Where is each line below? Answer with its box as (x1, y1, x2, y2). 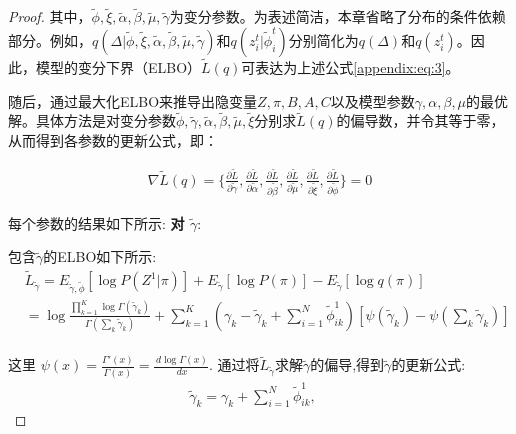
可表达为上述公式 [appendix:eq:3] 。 (241, 57, 460, 78)
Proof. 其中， (8, 6, 92, 27)
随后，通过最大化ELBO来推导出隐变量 (8, 90, 258, 111)
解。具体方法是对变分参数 (8, 110, 176, 131)
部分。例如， (8, 29, 92, 50)
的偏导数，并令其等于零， (336, 110, 505, 131)
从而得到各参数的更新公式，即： (8, 130, 218, 151)
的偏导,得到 (310, 354, 385, 375)
